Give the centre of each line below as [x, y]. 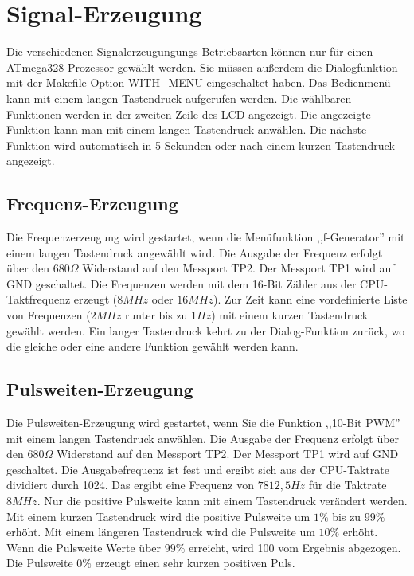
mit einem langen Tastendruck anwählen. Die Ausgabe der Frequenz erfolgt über [203, 438]
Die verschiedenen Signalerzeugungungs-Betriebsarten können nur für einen [190, 51]
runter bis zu [156, 315]
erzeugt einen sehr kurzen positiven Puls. [195, 563]
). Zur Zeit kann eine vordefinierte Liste [310, 299]
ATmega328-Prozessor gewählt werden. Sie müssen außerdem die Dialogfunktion [202, 67]
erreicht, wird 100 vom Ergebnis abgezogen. [295, 547]
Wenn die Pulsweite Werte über [84, 547]
